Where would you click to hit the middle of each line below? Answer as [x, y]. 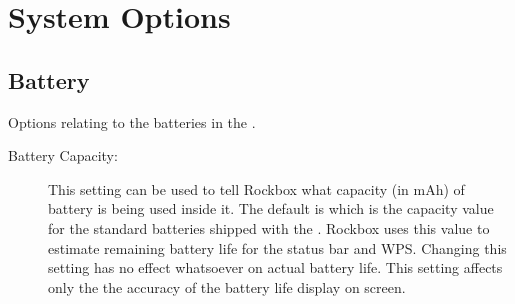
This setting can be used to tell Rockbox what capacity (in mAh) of [256, 188]
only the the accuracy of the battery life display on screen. [227, 286]
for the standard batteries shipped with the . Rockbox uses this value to [269, 227]
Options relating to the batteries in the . [132, 121]
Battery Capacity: [63, 155]
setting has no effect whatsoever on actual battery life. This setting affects [275, 267]
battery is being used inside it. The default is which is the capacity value [271, 208]
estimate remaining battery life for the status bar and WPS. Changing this [277, 247]
